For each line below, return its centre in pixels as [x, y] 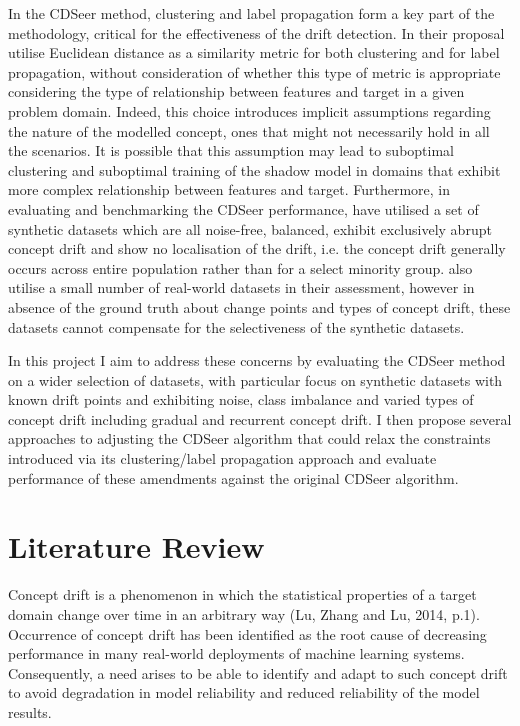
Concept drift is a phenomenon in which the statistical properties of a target [242, 594]
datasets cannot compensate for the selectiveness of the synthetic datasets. [236, 326]
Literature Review [136, 546]
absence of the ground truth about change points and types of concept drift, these [259, 306]
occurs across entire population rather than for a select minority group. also [240, 267]
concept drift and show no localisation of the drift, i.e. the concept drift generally [257, 248]
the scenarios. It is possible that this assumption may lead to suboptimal [231, 150]
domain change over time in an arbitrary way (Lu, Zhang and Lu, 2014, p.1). [244, 613]
